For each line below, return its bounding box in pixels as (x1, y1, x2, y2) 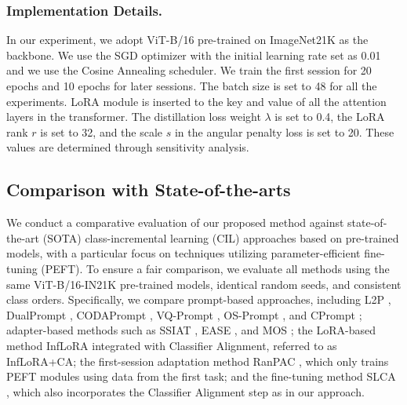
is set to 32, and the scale (40, 123, 163, 140)
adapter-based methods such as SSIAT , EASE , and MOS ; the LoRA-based (6, 322, 376, 338)
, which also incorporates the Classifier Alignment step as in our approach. (6, 383, 365, 400)
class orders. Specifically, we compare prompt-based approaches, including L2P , (6, 291, 391, 308)
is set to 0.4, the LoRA (274, 108, 385, 125)
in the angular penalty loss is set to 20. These (174, 123, 394, 140)
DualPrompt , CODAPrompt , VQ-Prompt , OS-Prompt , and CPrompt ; (6, 306, 362, 323)
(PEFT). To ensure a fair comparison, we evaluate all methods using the (41, 260, 390, 276)
